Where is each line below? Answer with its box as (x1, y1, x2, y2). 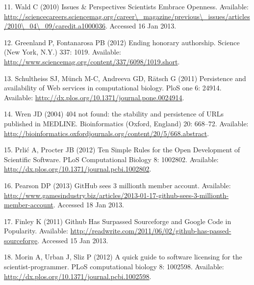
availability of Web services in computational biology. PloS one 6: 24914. (4, 83, 222, 93)
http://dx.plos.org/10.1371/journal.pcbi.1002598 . (4, 271, 152, 281)
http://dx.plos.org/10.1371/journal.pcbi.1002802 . (4, 164, 152, 174)
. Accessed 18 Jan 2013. (53, 199, 124, 210)
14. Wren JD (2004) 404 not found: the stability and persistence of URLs (4, 109, 224, 119)
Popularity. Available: (4, 226, 68, 236)
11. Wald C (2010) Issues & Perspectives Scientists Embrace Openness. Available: (4, 1, 249, 11)
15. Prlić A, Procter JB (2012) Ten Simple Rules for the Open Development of (4, 144, 240, 155)
